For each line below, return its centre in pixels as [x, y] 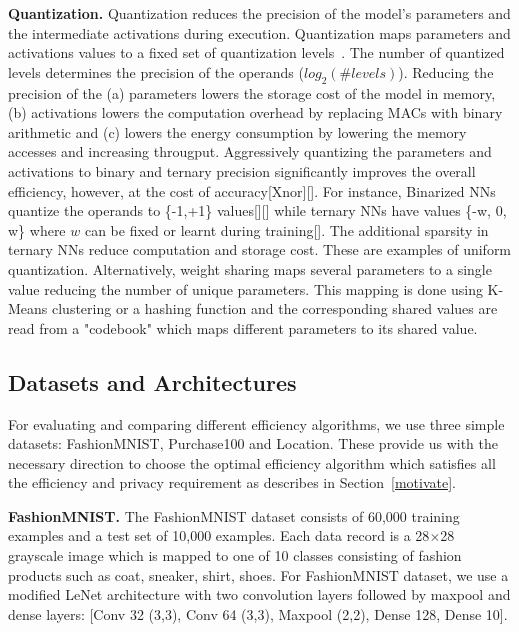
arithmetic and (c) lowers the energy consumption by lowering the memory [237, 131]
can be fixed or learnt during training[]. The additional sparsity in [286, 229]
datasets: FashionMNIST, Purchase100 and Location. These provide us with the [253, 443]
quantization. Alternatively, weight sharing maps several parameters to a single [250, 268]
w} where [37, 229]
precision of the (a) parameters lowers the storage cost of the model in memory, [252, 92]
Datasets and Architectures [152, 381]
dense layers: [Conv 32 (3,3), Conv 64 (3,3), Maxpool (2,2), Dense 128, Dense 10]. [258, 613]
